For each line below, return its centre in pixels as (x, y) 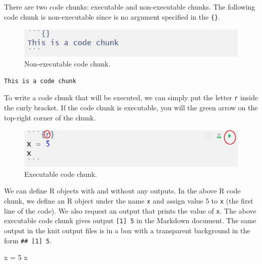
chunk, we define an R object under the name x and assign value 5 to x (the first (129, 200)
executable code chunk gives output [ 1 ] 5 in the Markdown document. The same (130, 220)
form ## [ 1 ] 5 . (28, 240)
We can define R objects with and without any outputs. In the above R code (122, 191)
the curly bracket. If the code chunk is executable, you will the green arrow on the (131, 108)
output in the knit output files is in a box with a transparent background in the (127, 230)
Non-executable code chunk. (68, 64)
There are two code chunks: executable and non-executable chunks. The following (130, 7)
